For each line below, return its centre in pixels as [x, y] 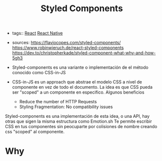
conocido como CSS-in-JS [39, 73]
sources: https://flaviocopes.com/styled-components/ [66, 43]
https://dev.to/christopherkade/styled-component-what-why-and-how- [84, 53]
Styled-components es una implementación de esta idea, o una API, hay [77, 116]
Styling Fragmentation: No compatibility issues [66, 107]
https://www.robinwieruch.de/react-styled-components [68, 48]
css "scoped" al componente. [35, 132]
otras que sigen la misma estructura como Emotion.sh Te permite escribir [79, 121]
